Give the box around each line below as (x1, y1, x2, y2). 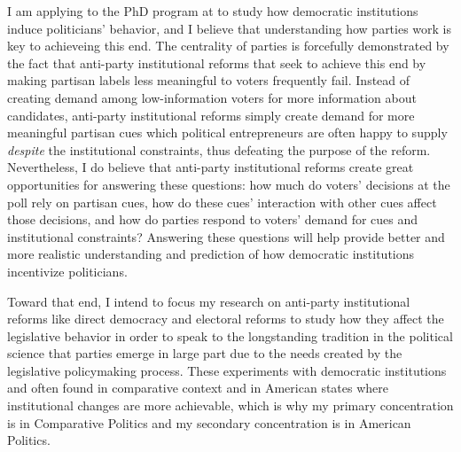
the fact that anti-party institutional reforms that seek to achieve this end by (7, 53, 426, 72)
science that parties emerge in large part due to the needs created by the (7, 344, 402, 362)
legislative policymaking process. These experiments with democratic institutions (7, 361, 447, 379)
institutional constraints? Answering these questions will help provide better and (7, 227, 445, 245)
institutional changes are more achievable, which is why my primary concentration (7, 396, 454, 415)
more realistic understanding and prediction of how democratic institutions (7, 245, 415, 263)
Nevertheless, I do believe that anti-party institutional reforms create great (7, 158, 414, 176)
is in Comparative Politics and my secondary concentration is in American (7, 413, 411, 432)
